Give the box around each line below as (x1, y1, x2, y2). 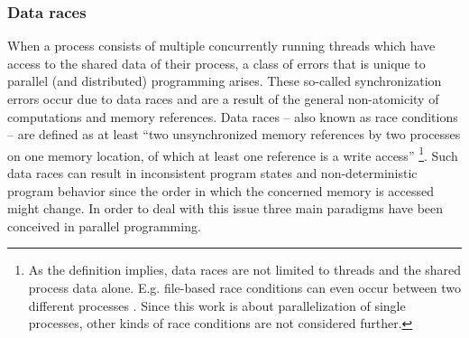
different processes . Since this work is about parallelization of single (28, 296, 406, 315)
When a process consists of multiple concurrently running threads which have (7, 36, 436, 55)
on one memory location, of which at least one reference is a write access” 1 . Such (7, 143, 458, 164)
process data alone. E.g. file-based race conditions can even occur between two (28, 278, 462, 296)
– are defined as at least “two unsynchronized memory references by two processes (7, 125, 461, 144)
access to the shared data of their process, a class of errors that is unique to (7, 53, 426, 72)
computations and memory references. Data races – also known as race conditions (7, 107, 458, 126)
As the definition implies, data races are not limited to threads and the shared (28, 260, 462, 279)
